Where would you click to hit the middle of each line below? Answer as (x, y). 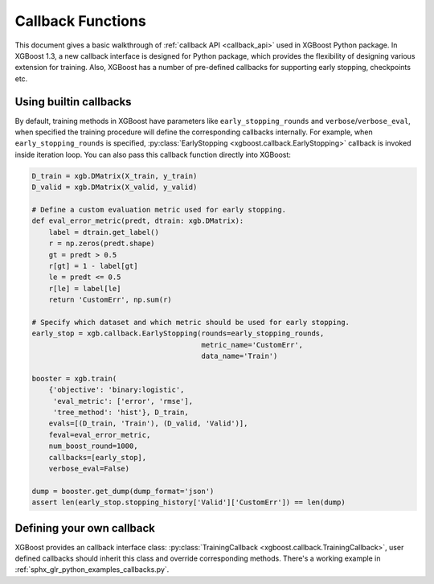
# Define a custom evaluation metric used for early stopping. (159, 210)
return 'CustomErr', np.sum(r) (110, 300)
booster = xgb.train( (74, 378)
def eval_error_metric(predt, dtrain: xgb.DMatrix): (138, 221)
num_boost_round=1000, (93, 446)
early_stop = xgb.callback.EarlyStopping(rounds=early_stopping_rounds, (178, 333)
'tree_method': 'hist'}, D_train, (121, 412)
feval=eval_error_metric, (100, 435)
